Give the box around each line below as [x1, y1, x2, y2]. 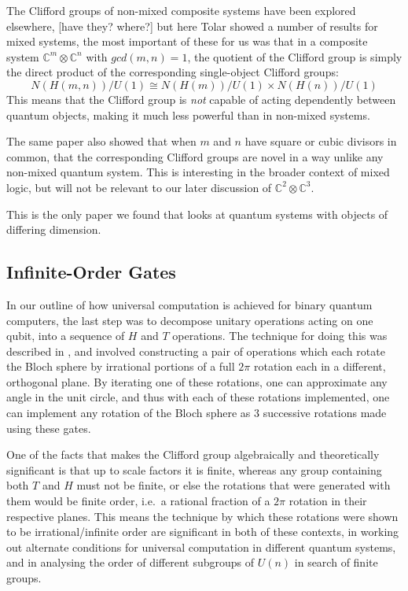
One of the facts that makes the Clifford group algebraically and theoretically [6, 446, 380, 463]
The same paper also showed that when [6, 133, 197, 150]
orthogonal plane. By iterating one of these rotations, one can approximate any [6, 373, 388, 390]
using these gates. [6, 419, 91, 436]
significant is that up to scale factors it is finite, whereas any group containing [6, 461, 382, 478]
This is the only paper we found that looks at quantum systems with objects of [6, 205, 388, 222]
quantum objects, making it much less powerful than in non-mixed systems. [6, 106, 370, 123]
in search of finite [294, 554, 378, 571]
